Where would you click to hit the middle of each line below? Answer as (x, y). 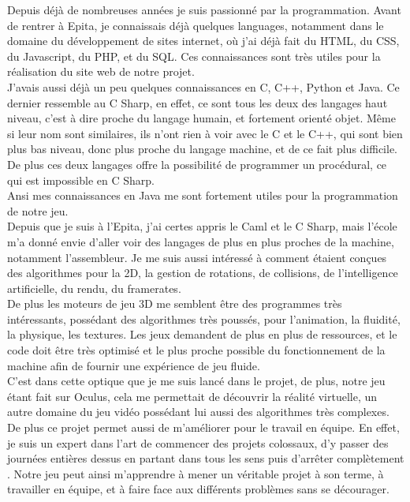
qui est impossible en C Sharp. (81, 180)
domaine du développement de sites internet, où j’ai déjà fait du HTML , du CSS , (203, 41)
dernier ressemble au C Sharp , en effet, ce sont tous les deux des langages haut (198, 102)
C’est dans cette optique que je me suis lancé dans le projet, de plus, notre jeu (196, 381)
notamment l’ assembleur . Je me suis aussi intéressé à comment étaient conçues (197, 257)
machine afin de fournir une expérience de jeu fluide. (134, 365)
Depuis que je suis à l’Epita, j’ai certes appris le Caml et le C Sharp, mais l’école (202, 226)
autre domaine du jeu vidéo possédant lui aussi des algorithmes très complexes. (198, 412)
